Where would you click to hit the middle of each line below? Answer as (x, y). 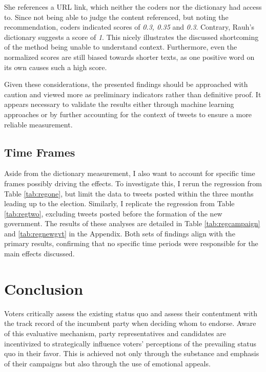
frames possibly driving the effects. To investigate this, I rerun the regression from (133, 183)
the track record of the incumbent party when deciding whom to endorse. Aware (130, 323)
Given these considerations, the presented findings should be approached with (126, 84)
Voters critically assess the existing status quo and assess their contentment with (131, 313)
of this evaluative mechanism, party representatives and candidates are (115, 333)
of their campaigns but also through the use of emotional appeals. (107, 363)
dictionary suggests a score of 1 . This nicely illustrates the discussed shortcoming (131, 37)
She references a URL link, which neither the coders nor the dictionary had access (133, 7)
